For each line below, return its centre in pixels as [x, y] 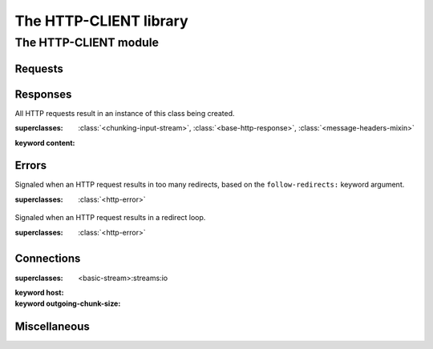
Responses [43, 94]
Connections [48, 259]
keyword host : [39, 292]
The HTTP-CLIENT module [87, 42]
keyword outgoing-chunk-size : [68, 303]
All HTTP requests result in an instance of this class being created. [125, 113]
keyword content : [45, 142]
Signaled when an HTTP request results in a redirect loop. [110, 218]
